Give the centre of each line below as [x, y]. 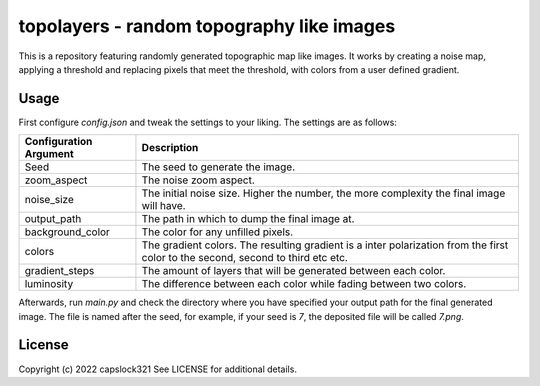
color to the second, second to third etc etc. [245, 258]
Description [170, 148]
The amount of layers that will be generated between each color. [293, 271]
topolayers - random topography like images [207, 26]
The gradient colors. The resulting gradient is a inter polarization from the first [325, 245]
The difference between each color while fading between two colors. [304, 284]
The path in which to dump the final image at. [248, 219]
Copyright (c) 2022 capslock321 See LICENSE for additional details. [157, 369]
